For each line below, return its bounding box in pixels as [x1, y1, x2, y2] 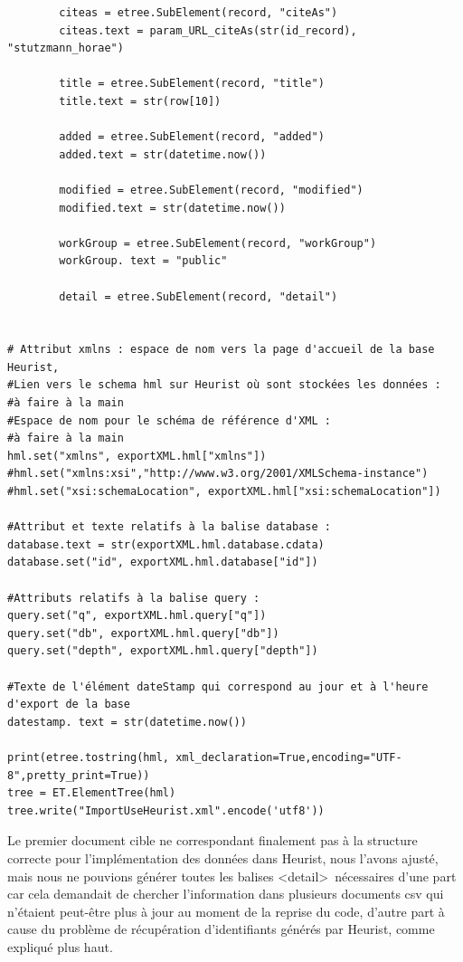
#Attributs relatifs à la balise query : [7, 591, 260, 605]
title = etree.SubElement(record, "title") [59, 77, 325, 90]
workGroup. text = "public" [59, 254, 228, 268]
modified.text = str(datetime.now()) [59, 201, 286, 214]
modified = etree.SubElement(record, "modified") [59, 183, 364, 196]
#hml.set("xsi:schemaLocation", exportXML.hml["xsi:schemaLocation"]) [7, 485, 441, 499]
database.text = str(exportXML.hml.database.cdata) [7, 538, 325, 551]
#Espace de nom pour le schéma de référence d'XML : [7, 414, 331, 427]
